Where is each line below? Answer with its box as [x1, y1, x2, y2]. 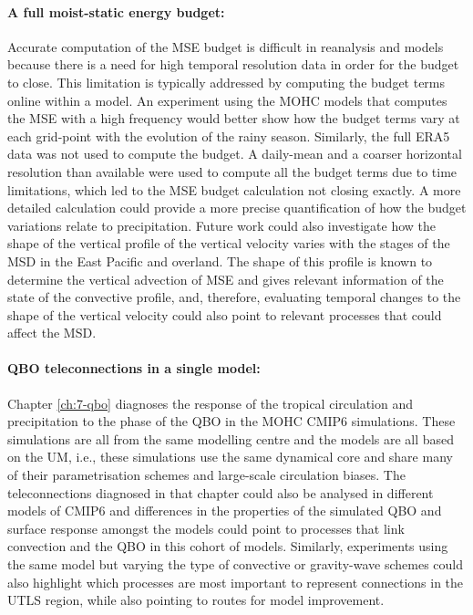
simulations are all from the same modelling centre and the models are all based [7, 429, 455, 448]
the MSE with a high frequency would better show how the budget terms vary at [7, 109, 460, 128]
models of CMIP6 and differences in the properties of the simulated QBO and [7, 501, 442, 520]
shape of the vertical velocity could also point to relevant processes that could [7, 305, 442, 324]
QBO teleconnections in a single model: [7, 359, 261, 378]
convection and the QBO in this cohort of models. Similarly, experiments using [7, 537, 448, 556]
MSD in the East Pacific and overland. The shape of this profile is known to [7, 251, 433, 270]
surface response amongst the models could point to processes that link [7, 518, 405, 537]
